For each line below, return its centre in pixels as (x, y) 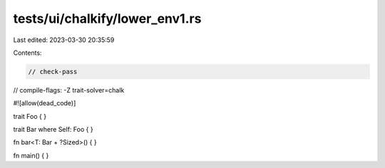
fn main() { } (31, 155)
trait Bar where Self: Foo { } (53, 130)
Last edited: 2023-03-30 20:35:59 (64, 40)
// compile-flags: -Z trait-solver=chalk (69, 90)
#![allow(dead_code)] (45, 103)
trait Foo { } (30, 116)
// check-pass (53, 72)
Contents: (27, 53)
